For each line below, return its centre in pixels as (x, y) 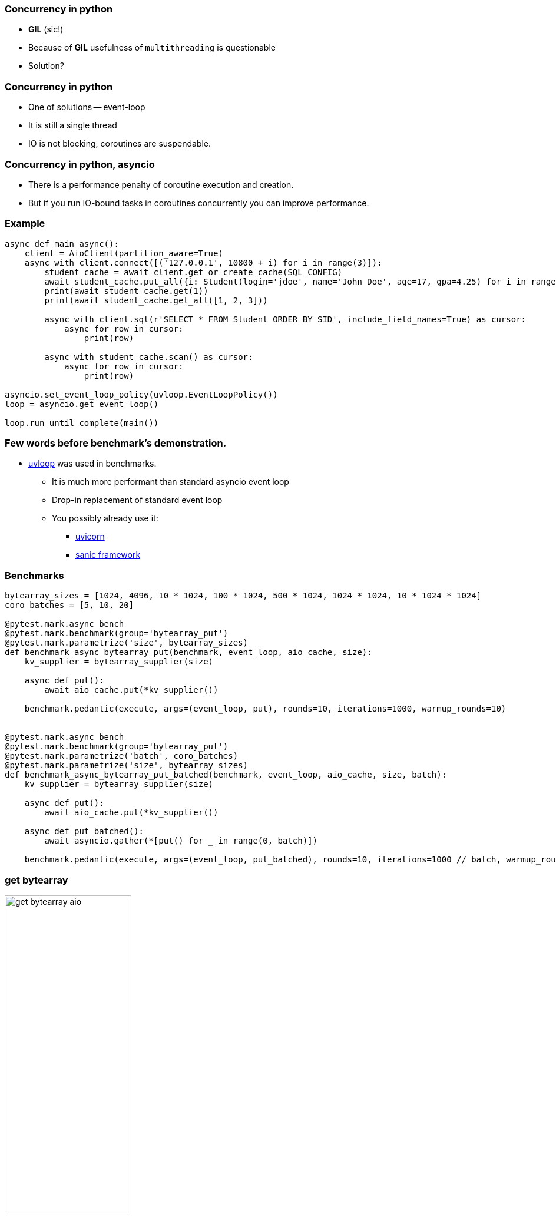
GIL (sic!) (46, 29)
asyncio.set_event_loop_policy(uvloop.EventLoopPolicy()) (141, 394)
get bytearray (37, 880)
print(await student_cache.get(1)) (126, 291)
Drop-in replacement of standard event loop (137, 500)
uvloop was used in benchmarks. (92, 464)
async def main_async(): (62, 244)
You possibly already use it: (105, 518)
